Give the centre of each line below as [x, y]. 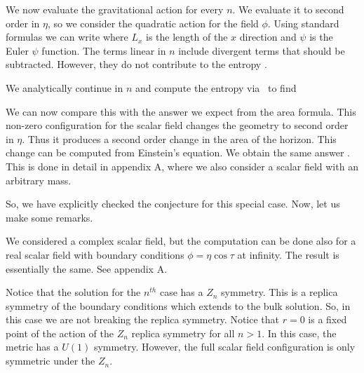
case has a [181, 292]
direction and [268, 37]
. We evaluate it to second [288, 9]
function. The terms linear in [104, 50]
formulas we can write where [67, 37]
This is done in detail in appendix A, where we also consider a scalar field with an [182, 166]
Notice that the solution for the [73, 292]
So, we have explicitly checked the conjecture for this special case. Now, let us [173, 204]
